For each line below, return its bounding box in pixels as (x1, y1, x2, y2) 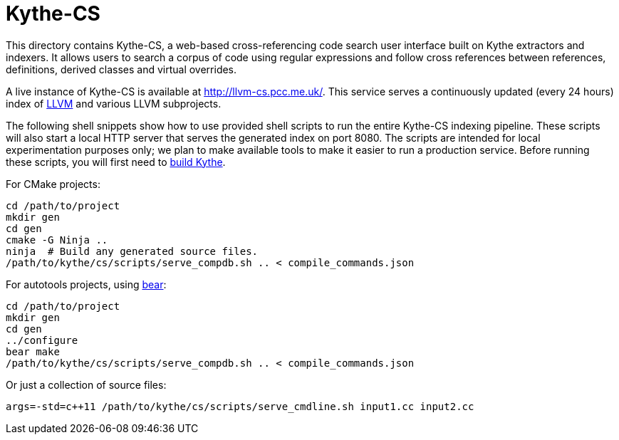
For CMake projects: (6, 177, 100, 190)
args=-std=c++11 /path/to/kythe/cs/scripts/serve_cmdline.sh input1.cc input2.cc (6, 400, 474, 412)
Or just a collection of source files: (6, 378, 167, 391)
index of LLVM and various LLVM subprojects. (6, 97, 222, 110)
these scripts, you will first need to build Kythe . (6, 155, 226, 168)
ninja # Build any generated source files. (6, 245, 259, 257)
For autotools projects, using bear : (6, 278, 167, 290)
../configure (6, 334, 78, 346)
